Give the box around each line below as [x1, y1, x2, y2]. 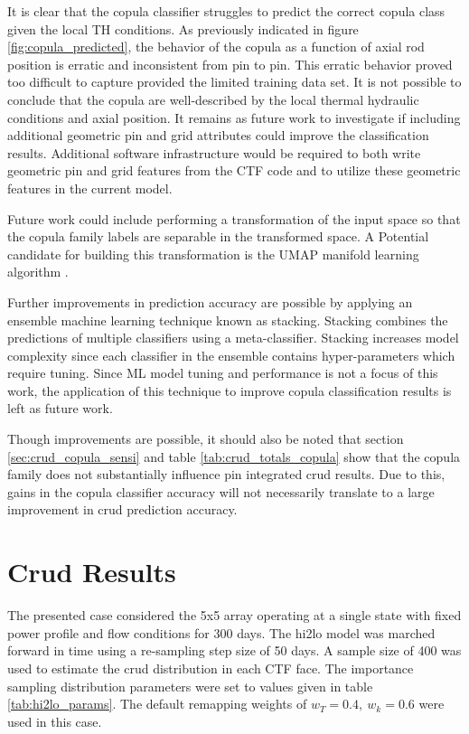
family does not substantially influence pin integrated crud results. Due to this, [7, 465, 446, 484]
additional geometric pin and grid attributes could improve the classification [7, 126, 429, 145]
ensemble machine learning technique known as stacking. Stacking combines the [7, 310, 448, 329]
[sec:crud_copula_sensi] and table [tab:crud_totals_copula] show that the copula [7, 447, 461, 466]
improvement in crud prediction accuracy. [7, 500, 238, 519]
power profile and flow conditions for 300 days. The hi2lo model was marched [7, 623, 436, 642]
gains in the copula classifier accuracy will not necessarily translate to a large [7, 482, 435, 501]
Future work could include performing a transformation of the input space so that [7, 209, 461, 228]
